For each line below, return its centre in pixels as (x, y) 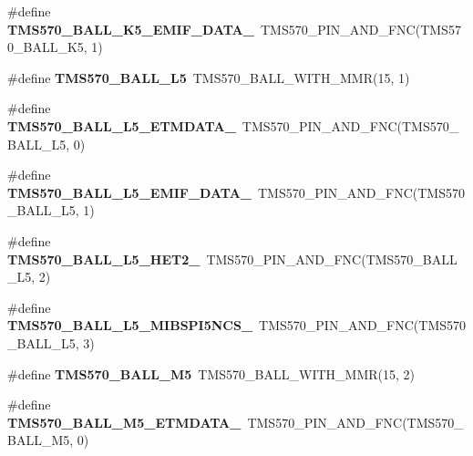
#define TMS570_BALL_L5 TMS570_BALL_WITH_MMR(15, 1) (209, 77)
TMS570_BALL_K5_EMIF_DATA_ (131, 29)
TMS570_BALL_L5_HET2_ (104, 259)
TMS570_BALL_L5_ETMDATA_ (122, 125)
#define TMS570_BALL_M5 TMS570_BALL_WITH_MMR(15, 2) (211, 373)
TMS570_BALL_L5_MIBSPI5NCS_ (130, 325)
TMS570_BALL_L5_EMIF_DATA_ (130, 192)
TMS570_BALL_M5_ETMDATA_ (124, 422)
